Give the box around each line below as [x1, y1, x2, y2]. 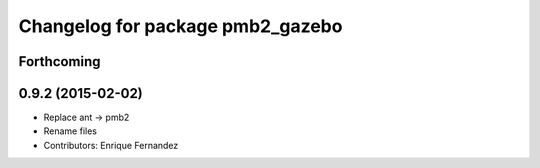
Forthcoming [18, 53, 101, 70]
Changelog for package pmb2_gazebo [18, 15, 343, 37]
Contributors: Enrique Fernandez [43, 139, 179, 151]
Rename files [43, 125, 97, 137]
